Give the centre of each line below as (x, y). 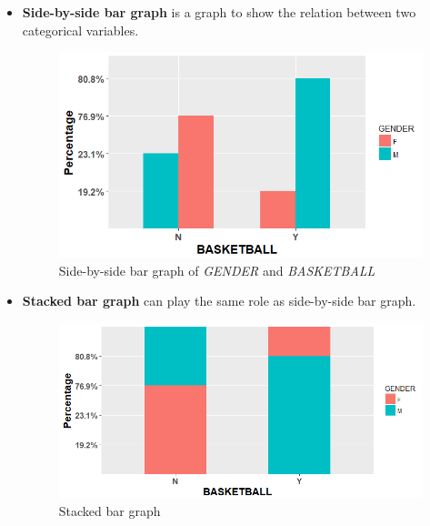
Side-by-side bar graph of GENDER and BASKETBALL (217, 270)
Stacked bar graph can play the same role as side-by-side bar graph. (219, 301)
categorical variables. (80, 30)
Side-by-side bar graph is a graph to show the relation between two (219, 12)
